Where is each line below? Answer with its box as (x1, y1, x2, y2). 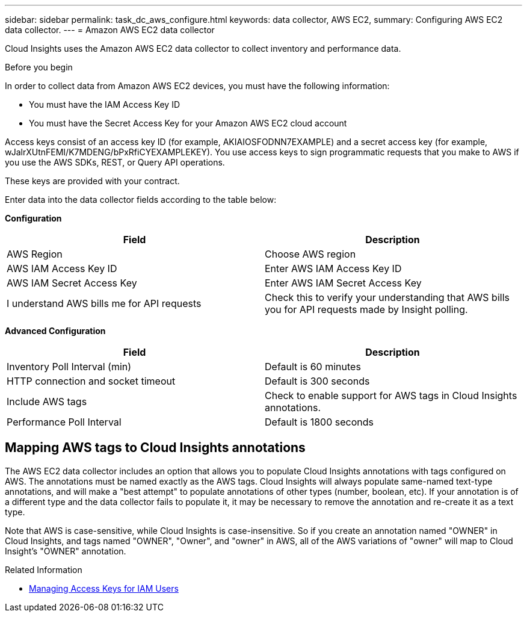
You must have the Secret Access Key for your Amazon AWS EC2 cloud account (29, 118, 347, 128)
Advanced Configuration (5, 326, 106, 336)
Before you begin (5, 62, 73, 72)
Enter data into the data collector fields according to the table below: (5, 194, 277, 205)
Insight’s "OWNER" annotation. (5, 545, 126, 556)
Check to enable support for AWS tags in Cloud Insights (265, 389, 517, 402)
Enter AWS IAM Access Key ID (265, 262, 402, 274)
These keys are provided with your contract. (5, 176, 180, 186)
